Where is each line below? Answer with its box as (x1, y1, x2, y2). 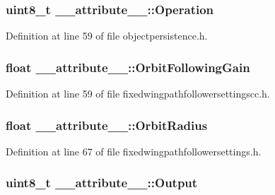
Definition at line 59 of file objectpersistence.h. (6, 28, 208, 43)
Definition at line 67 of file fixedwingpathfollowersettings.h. (6, 143, 262, 158)
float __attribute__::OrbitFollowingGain (6, 58, 250, 76)
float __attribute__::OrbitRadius (6, 116, 208, 134)
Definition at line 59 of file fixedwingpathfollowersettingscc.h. (6, 86, 270, 101)
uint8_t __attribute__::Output (6, 174, 198, 191)
